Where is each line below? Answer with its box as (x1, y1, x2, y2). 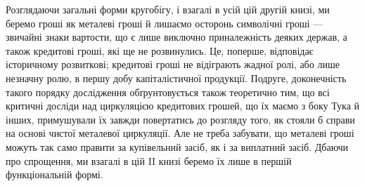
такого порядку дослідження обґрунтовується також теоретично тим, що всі (6, 84, 330, 99)
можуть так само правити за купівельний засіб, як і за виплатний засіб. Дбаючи (6, 139, 349, 154)
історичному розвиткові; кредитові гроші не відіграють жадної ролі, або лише (6, 57, 340, 72)
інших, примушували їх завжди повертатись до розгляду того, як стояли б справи (6, 112, 355, 126)
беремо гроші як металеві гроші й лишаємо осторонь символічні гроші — (6, 15, 324, 30)
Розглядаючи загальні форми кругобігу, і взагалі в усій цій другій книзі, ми (6, 2, 330, 16)
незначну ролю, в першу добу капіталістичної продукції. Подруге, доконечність (6, 70, 347, 85)
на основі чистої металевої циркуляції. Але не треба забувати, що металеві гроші (6, 126, 354, 140)
